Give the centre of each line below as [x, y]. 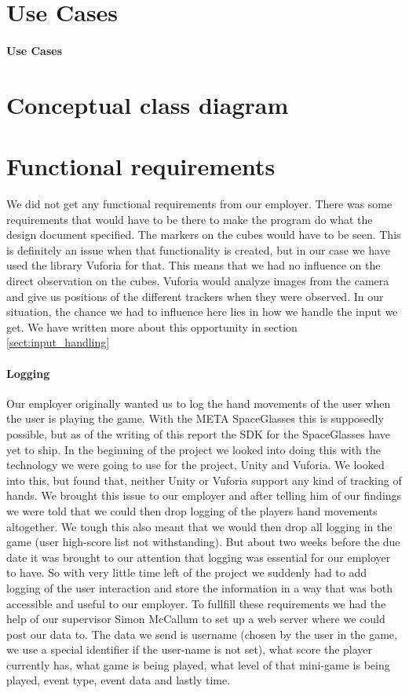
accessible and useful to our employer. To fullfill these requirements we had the [196, 603]
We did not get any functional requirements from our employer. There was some [199, 204]
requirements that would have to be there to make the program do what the [190, 219]
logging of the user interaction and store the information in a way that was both [199, 587]
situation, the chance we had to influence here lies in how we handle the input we [202, 312]
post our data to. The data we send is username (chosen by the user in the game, [202, 634]
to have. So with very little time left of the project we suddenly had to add [187, 572]
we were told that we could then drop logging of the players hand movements [192, 510]
